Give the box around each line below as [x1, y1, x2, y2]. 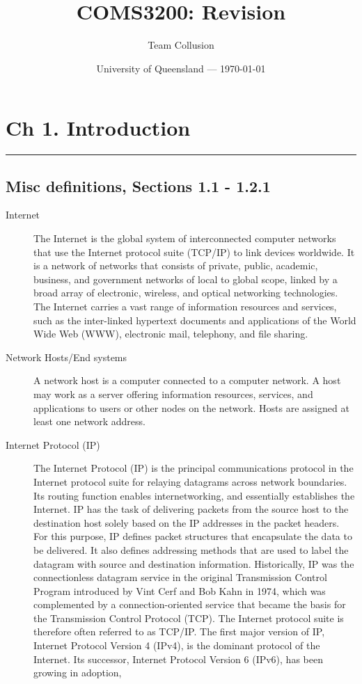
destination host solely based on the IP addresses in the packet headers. [33, 515, 340, 530]
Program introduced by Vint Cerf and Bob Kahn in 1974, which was [33, 583, 326, 598]
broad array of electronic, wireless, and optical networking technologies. [33, 285, 338, 300]
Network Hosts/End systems [6, 349, 127, 364]
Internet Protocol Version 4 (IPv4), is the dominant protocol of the [33, 638, 320, 653]
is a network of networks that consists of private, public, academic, [33, 258, 318, 273]
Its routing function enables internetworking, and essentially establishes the [33, 488, 355, 502]
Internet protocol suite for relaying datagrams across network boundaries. [33, 474, 347, 488]
